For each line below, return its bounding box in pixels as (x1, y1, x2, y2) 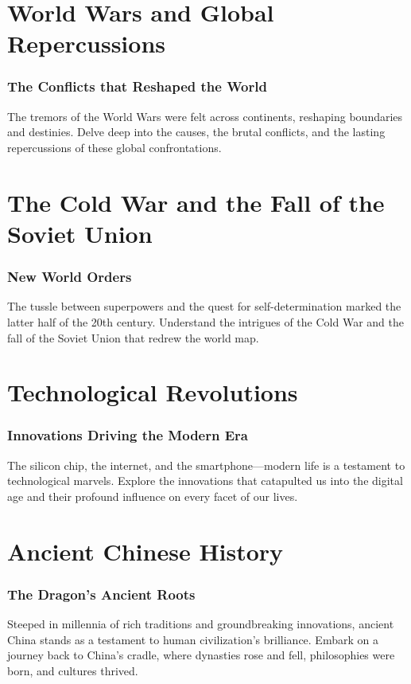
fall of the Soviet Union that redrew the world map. (7, 329, 259, 346)
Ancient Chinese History (7, 534, 284, 567)
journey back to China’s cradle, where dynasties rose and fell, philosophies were (7, 647, 395, 663)
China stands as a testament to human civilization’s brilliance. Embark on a (7, 631, 378, 647)
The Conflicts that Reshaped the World (7, 76, 267, 96)
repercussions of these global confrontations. (7, 139, 222, 155)
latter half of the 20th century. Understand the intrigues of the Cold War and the (7, 313, 404, 330)
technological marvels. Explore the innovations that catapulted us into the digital (7, 472, 403, 489)
